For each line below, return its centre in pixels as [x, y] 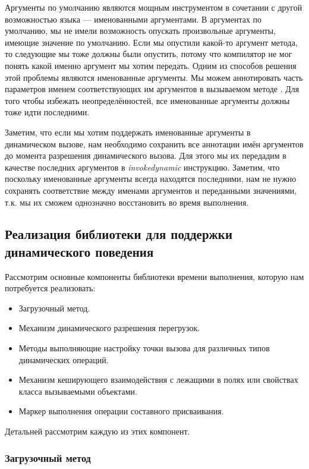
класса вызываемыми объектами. [78, 391]
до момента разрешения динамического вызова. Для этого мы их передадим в [146, 155]
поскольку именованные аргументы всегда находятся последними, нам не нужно [151, 179]
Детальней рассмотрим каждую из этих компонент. [97, 431]
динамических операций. [64, 359]
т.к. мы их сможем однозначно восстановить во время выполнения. [127, 202]
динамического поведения [79, 251]
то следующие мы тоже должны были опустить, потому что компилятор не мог [149, 54]
